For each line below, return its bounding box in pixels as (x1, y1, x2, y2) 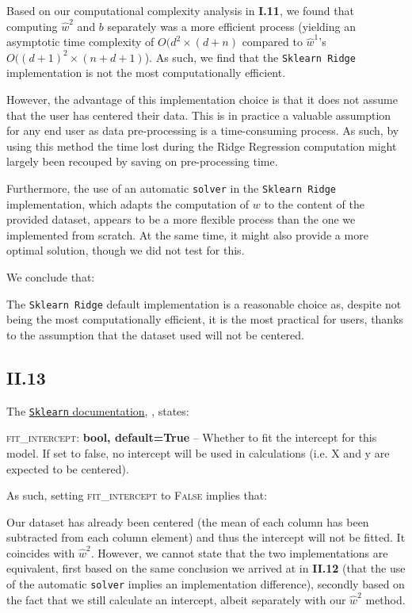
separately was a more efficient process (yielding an (107, 17, 356, 34)
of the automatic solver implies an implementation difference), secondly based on (6, 576, 405, 592)
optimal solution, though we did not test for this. (6, 242, 245, 259)
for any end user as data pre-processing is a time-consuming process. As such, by (6, 122, 399, 139)
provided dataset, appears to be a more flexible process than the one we (6, 211, 356, 228)
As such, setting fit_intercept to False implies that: (6, 487, 268, 504)
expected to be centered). (6, 460, 129, 477)
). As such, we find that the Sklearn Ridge (144, 48, 356, 65)
